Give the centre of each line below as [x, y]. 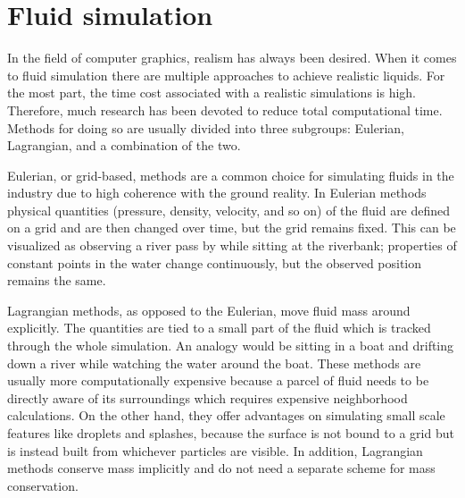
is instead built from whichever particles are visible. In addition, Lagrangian [215, 450]
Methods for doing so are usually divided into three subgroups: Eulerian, [206, 127]
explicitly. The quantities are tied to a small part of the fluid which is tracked [219, 328]
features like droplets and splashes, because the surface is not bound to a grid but [231, 433]
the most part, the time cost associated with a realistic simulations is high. [212, 93]
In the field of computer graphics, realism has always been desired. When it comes [232, 58]
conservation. [43, 485]
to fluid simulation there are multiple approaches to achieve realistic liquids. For [226, 75]
